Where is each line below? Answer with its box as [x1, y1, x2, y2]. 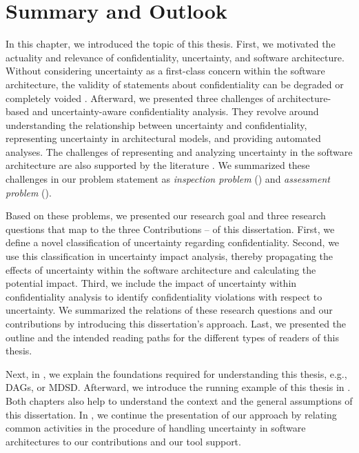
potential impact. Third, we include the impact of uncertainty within [6, 276, 297, 290]
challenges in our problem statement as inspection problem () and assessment [6, 172, 330, 186]
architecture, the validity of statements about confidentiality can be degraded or [6, 77, 344, 91]
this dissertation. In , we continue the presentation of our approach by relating [6, 407, 337, 421]
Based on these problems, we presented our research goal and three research [6, 208, 326, 223]
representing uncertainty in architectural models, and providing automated [6, 131, 321, 145]
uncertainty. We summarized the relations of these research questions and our [6, 303, 333, 317]
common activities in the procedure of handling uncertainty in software [6, 421, 306, 435]
